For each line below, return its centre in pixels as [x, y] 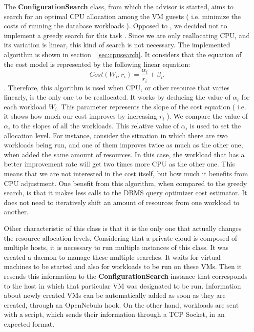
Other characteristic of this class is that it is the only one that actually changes [123, 228]
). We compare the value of [207, 116]
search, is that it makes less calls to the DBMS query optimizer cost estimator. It [126, 193]
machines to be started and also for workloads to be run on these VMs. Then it [123, 266]
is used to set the [215, 126]
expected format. [29, 323]
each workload [25, 106]
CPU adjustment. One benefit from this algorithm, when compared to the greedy [126, 183]
